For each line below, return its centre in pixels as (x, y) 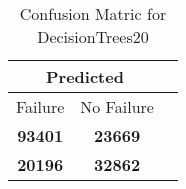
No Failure (117, 106)
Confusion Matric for (93, 13)
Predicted (85, 76)
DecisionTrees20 (93, 36)
